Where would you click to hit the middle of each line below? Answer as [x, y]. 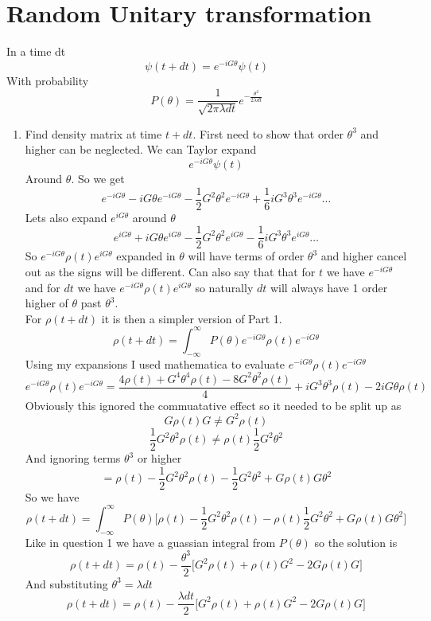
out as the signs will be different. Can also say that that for [170, 272]
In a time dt [36, 51]
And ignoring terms [73, 458]
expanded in [146, 256]
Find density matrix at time [93, 133]
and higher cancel [364, 256]
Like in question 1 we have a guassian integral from [150, 542]
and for [43, 287]
